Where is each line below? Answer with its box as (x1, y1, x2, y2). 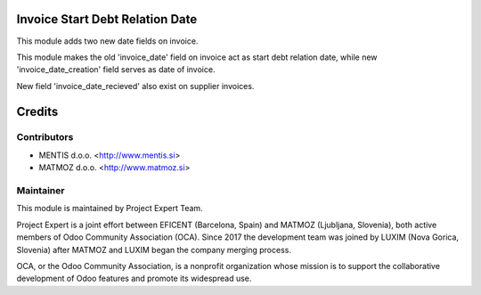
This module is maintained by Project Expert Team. (16, 203, 204, 214)
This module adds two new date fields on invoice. (16, 36, 199, 46)
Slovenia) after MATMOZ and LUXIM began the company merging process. (16, 244, 291, 255)
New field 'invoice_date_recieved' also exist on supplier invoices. (16, 80, 255, 91)
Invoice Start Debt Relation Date (16, 12, 198, 27)
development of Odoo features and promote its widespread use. (16, 273, 252, 284)
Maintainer (16, 184, 65, 196)
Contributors (16, 131, 74, 143)
